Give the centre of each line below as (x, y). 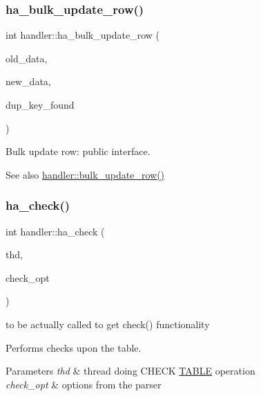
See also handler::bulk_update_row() (85, 174)
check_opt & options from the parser (84, 384)
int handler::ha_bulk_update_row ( (83, 35)
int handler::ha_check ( (55, 231)
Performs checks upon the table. (74, 347)
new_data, (28, 81)
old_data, (27, 58)
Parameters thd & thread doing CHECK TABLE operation (130, 371)
